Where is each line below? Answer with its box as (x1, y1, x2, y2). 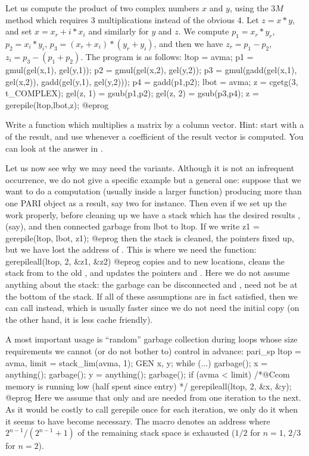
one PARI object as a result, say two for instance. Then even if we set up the (5, 196, 287, 209)
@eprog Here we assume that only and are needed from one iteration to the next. (5, 391, 301, 404)
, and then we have (154, 37, 223, 49)
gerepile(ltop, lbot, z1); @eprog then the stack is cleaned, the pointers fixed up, (5, 231, 294, 244)
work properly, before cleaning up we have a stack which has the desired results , (5, 208, 301, 221)
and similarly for (88, 25, 149, 37)
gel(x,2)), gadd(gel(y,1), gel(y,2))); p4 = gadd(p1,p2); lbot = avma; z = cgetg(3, (5, 75, 298, 87)
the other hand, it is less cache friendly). (5, 313, 153, 325)
